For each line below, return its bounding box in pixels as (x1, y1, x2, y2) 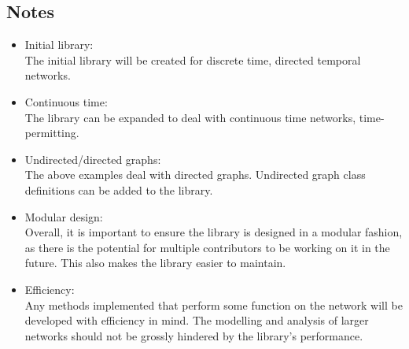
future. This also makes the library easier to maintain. (24, 254, 286, 271)
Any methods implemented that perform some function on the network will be (24, 296, 403, 313)
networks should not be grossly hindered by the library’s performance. (24, 327, 363, 343)
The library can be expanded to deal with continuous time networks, (24, 109, 356, 125)
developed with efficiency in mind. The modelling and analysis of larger (24, 312, 369, 329)
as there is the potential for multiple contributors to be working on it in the (24, 239, 390, 255)
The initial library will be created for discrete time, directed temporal (24, 51, 361, 68)
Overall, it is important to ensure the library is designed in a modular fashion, (24, 224, 403, 240)
